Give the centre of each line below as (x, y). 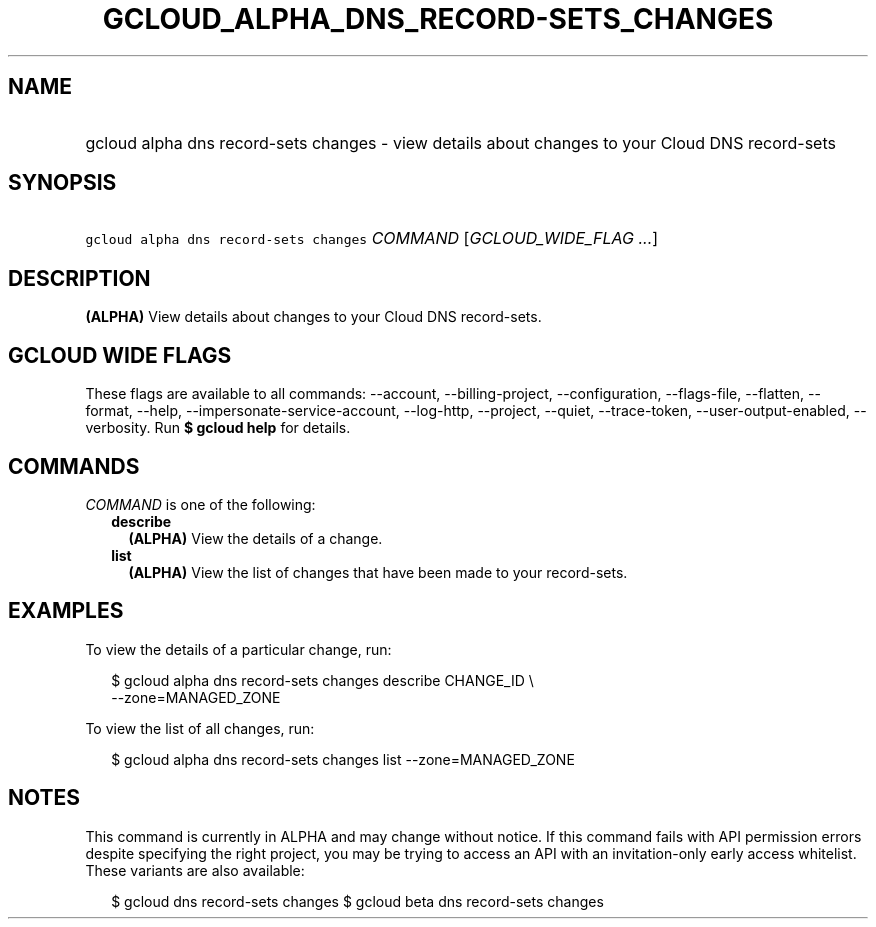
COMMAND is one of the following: (200, 504)
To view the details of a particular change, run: (238, 649)
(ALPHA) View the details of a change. (255, 538)
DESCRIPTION (79, 278)
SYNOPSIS (62, 183)
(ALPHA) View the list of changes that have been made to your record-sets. (378, 572)
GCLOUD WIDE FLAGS (120, 355)
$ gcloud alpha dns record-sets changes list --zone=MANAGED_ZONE (343, 759)
